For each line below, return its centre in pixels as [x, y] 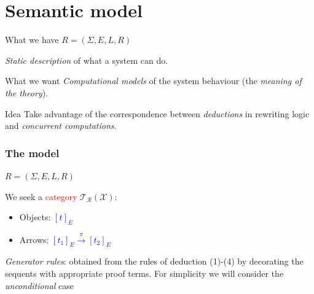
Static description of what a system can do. [87, 60]
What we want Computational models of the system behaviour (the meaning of [153, 81]
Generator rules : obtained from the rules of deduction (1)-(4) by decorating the [154, 261]
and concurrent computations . [61, 126]
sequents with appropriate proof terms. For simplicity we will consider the [144, 273]
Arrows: [34, 239]
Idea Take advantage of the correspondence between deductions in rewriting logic [157, 113]
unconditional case [39, 285]
